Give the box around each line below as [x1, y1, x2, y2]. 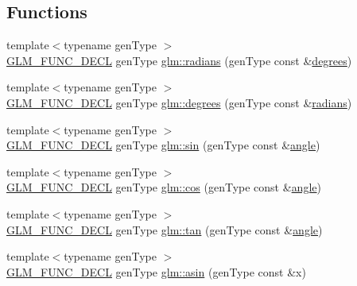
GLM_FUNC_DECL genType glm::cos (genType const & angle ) [6, 179, 321, 195]
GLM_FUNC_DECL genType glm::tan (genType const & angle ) [6, 221, 323, 238]
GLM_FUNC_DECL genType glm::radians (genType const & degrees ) [6, 52, 352, 68]
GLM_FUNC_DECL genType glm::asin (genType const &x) [6, 263, 306, 280]
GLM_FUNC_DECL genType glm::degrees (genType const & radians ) [6, 94, 352, 110]
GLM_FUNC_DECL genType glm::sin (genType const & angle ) [6, 137, 320, 153]
